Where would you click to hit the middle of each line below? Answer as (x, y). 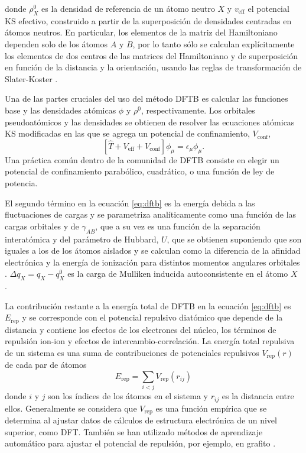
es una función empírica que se (211, 408)
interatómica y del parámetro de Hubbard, (82, 239)
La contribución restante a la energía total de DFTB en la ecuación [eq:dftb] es (148, 305)
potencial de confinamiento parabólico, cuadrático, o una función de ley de (140, 171)
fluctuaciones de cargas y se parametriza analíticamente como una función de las (151, 214)
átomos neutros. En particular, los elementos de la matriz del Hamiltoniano (141, 32)
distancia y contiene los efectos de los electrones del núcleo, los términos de (141, 329)
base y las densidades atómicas (61, 110)
